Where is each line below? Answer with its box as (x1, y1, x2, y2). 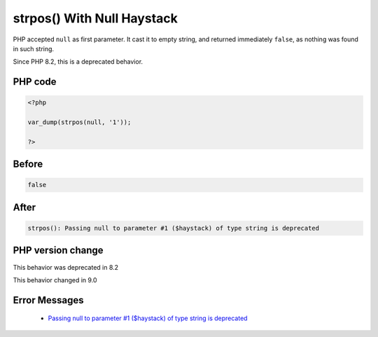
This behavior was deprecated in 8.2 (13, 263, 119, 271)
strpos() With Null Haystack (13, 11, 178, 26)
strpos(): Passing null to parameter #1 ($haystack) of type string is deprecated (27, 224, 320, 233)
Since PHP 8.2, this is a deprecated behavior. (13, 57, 143, 66)
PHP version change (13, 245, 104, 256)
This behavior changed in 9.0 (13, 275, 97, 284)
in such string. (13, 44, 55, 53)
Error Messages (13, 294, 84, 306)
